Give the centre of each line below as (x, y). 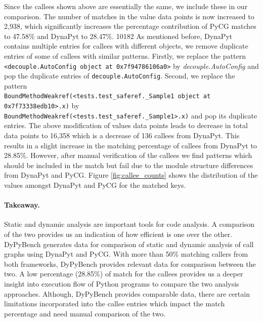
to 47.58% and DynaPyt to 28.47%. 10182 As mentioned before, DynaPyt (118, 36)
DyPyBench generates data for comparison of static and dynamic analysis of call (129, 244)
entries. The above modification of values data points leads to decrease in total (126, 125)
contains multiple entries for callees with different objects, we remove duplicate (126, 46)
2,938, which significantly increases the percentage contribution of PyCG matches (130, 26)
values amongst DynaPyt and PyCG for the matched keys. (95, 185)
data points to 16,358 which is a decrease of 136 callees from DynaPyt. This (122, 135)
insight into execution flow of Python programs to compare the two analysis (122, 283)
